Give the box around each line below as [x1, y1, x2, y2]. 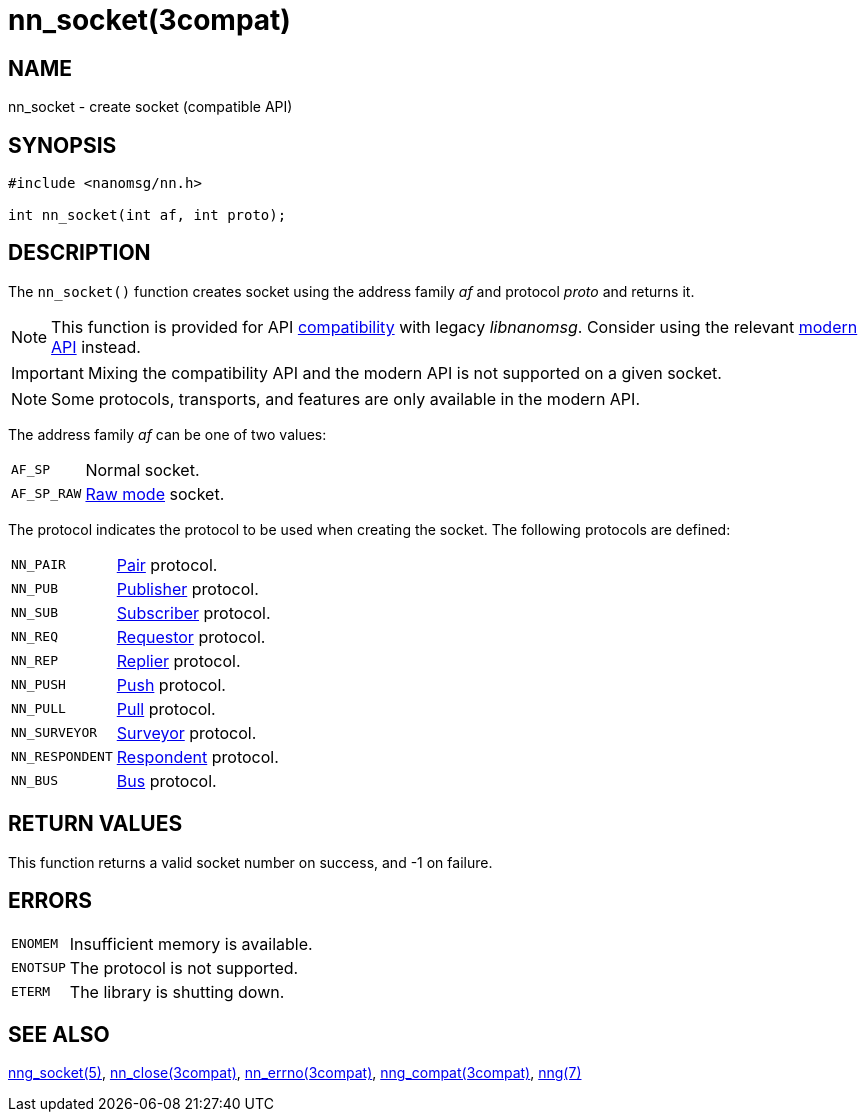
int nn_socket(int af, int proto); [8, 207, 287, 224]
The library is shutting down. [69, 981, 285, 1002]
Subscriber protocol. [116, 602, 271, 623]
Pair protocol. [116, 554, 218, 575]
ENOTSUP [11, 960, 66, 976]
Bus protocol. [116, 770, 217, 791]
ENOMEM [11, 936, 58, 952]
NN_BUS [11, 773, 58, 789]
